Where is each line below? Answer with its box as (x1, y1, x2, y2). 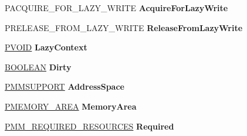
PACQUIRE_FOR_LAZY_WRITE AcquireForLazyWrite (5, 2, 228, 13)
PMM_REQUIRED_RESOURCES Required (5, 120, 174, 132)
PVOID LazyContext (5, 41, 87, 53)
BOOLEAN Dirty (5, 60, 72, 73)
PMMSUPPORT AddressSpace (5, 80, 124, 93)
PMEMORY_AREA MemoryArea (5, 100, 137, 112)
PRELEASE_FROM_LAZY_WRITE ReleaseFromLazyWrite (5, 21, 243, 33)
